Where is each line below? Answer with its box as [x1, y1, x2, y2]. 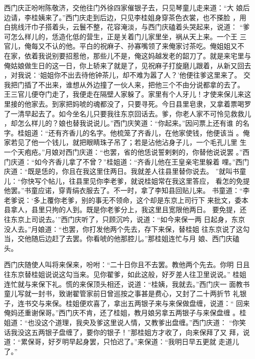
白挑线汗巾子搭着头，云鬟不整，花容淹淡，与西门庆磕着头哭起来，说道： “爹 [4, 22, 250, 32]
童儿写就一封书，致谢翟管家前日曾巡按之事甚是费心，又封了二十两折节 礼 [4, 288, 240, 299]
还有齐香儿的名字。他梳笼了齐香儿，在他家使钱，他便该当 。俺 [48, 127, 250, 138]
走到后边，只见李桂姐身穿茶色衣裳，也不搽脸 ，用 [86, 12, 247, 22]
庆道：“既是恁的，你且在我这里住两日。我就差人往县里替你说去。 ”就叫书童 [4, 166, 246, 176]
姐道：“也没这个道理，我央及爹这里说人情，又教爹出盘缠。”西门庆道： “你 [4, 317, 239, 327]
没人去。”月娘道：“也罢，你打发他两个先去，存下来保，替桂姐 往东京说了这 [4, 223, 243, 234]
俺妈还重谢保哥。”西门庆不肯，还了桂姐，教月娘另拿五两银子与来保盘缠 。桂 [4, 307, 247, 318]
